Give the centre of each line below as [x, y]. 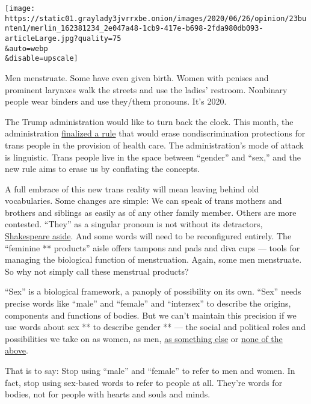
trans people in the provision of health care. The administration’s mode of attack [154, 145]
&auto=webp [26, 48]
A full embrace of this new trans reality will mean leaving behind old [132, 188]
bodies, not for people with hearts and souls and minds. [108, 394]
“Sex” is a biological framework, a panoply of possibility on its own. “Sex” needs [153, 291]
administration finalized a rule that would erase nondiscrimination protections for [155, 133]
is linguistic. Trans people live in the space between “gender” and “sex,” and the [153, 157]
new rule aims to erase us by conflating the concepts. [102, 169]
